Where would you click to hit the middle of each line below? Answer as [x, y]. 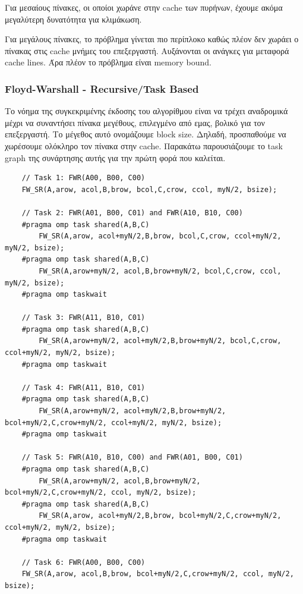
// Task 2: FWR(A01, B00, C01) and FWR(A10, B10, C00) [132, 213]
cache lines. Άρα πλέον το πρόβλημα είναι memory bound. [108, 62]
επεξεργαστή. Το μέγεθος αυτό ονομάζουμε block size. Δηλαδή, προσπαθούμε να [146, 134]
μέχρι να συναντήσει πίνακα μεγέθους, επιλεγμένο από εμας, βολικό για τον [135, 122]
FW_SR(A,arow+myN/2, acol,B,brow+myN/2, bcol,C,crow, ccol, [160, 271]
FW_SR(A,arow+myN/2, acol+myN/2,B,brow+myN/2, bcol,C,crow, [160, 341]
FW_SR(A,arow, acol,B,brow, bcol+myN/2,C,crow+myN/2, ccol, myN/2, [158, 574]
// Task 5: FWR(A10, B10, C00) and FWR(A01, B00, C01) [132, 458]
